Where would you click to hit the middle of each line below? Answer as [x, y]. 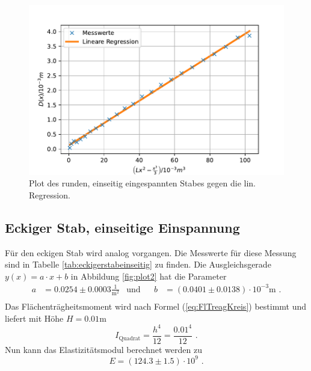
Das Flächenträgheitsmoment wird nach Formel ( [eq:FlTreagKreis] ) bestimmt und [156, 306]
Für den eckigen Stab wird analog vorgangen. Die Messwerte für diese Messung [151, 252]
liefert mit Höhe [34, 318]
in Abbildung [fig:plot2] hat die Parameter [149, 276]
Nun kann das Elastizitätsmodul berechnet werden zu [103, 349]
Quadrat [130, 338]
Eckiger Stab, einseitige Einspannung [122, 227]
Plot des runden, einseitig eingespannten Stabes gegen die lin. [143, 183]
